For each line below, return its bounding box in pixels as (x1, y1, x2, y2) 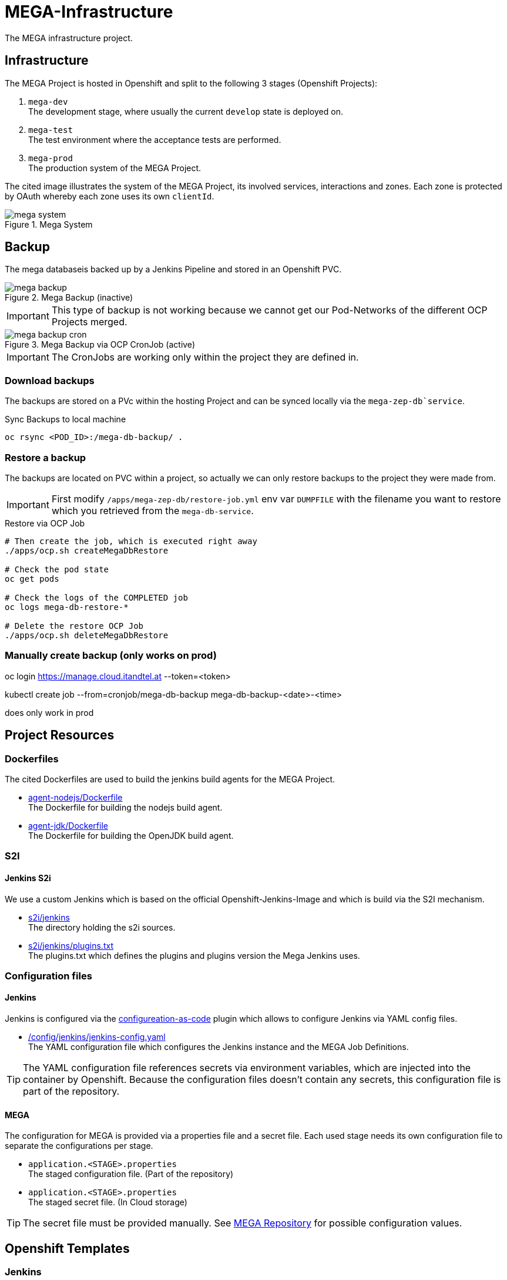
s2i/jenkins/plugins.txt (28, 940, 113, 951)
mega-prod (28, 153, 73, 163)
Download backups (5, 374, 95, 386)
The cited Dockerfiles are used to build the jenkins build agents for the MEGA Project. (5, 774, 335, 784)
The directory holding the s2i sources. (28, 922, 176, 932)
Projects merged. (51, 316, 127, 328)
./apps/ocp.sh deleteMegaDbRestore (5, 630, 169, 640)
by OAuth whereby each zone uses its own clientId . (5, 191, 214, 201)
